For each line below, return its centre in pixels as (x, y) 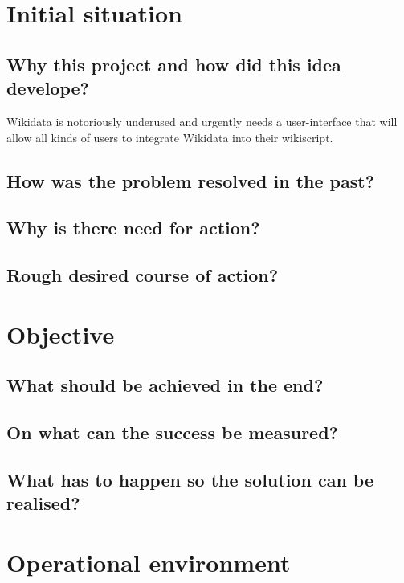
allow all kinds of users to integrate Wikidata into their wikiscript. (170, 137)
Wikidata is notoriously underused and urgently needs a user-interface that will (202, 121)
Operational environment (149, 562)
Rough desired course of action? (143, 275)
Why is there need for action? (133, 228)
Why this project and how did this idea (174, 64)
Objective (61, 334)
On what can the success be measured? (173, 432)
